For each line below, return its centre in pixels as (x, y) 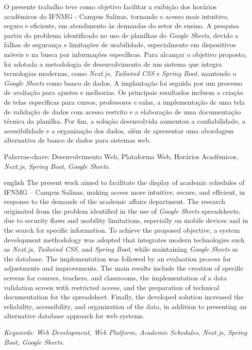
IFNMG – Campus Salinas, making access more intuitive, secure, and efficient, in (125, 192)
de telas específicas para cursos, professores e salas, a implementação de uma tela (124, 101)
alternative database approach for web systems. (74, 316)
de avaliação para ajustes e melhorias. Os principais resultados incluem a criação (124, 92)
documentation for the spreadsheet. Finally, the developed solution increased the (124, 297)
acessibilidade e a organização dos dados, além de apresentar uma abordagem (119, 130)
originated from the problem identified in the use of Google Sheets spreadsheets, (122, 211)
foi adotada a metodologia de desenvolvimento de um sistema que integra (113, 64)
